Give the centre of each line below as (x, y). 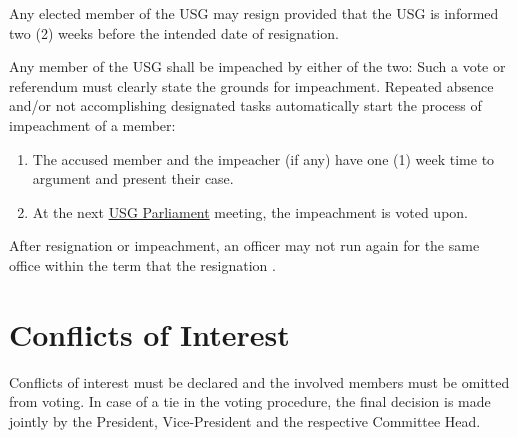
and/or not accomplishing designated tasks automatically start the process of (245, 105)
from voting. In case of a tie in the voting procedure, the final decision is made (250, 401)
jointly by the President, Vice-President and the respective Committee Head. (245, 420)
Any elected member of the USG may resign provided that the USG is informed (254, 13)
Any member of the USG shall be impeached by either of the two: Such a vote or (257, 66)
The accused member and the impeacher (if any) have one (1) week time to (263, 158)
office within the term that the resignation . (142, 264)
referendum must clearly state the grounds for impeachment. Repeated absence (251, 85)
